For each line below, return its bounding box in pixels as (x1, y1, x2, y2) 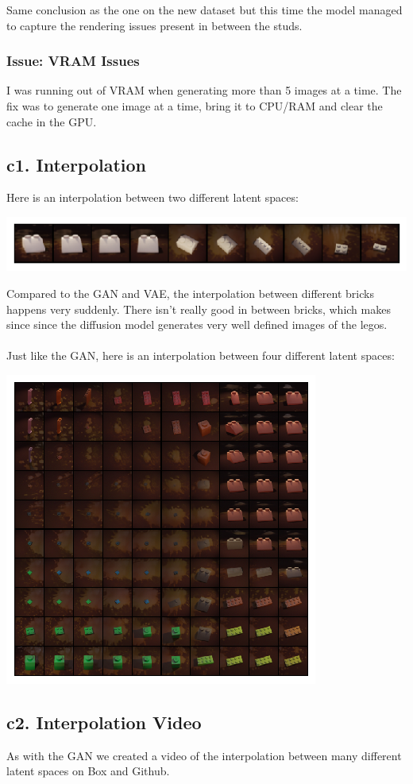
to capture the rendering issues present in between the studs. (6, 17, 303, 33)
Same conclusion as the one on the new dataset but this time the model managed (6, 2, 403, 17)
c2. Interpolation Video (6, 710, 202, 735)
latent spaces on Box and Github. (6, 763, 170, 779)
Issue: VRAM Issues (6, 51, 140, 71)
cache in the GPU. (6, 113, 97, 129)
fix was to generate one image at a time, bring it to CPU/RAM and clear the (6, 98, 383, 114)
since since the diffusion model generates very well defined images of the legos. (6, 316, 388, 333)
